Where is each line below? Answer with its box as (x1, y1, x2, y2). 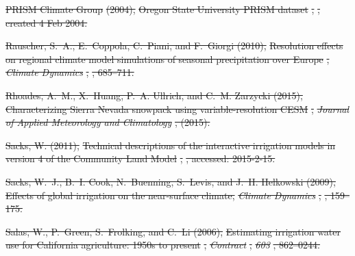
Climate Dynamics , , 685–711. (5, 65, 134, 79)
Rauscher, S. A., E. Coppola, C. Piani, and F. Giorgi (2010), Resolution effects (5, 38, 343, 53)
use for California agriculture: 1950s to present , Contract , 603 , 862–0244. (5, 238, 320, 252)
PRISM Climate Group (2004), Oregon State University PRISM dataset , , (5, 2, 320, 16)
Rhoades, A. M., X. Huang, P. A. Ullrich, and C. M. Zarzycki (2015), (5, 88, 303, 102)
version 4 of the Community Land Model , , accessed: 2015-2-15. (5, 151, 276, 166)
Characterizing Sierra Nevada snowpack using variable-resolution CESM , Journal (5, 101, 350, 116)
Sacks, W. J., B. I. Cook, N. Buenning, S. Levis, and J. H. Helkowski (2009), (5, 174, 336, 188)
